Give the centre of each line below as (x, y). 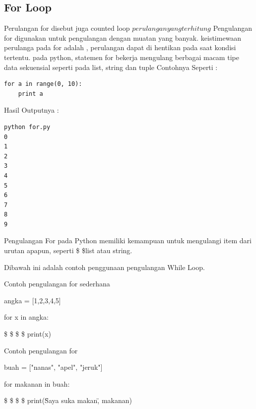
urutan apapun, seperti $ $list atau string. (68, 250)
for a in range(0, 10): (43, 84)
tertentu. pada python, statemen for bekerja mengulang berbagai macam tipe (122, 57)
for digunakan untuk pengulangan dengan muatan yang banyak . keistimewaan (123, 37)
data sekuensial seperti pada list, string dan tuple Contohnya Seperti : (111, 67)
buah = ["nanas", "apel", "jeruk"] (53, 367)
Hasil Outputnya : (32, 110)
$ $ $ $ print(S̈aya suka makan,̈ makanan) (68, 400)
